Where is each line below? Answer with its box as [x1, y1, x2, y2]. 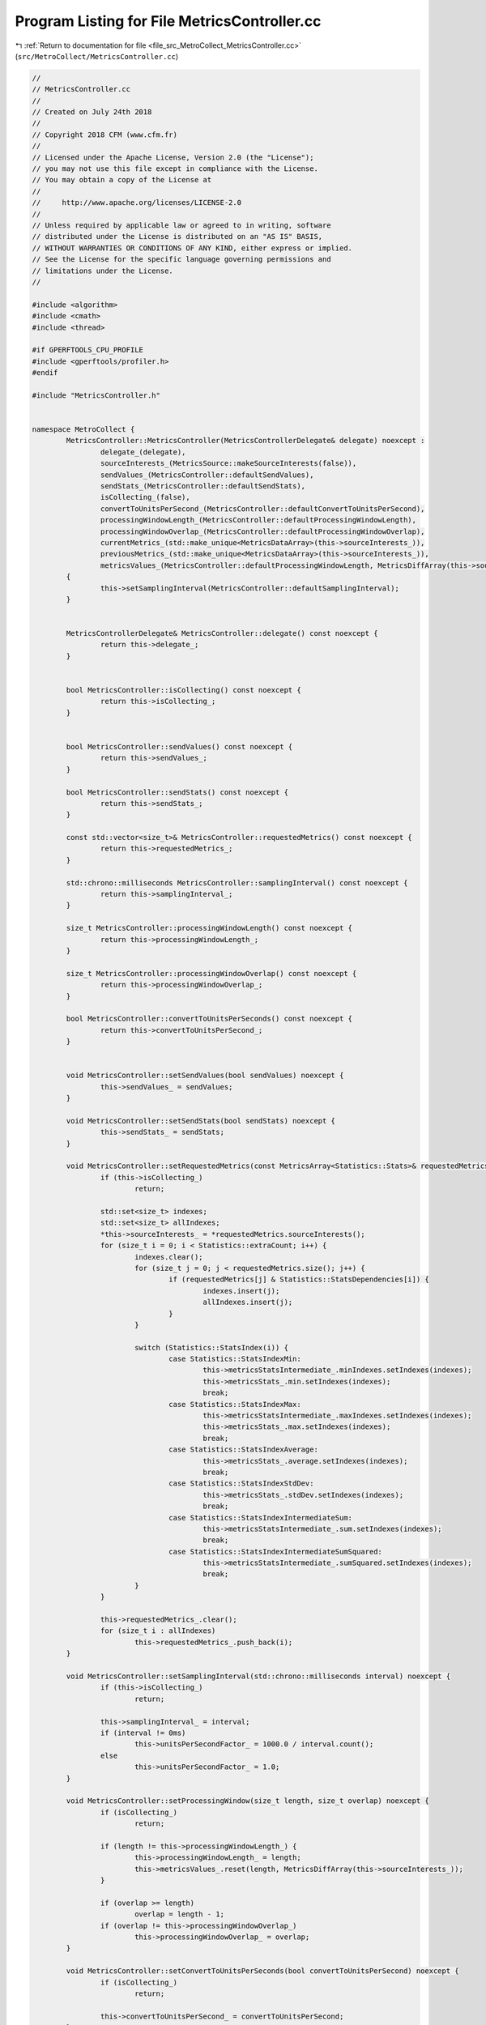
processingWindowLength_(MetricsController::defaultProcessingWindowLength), [100, 515, 417, 525]
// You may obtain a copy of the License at [32, 175, 212, 185]
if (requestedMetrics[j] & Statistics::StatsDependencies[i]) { [168, 1275, 429, 1284]
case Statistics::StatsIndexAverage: [168, 1445, 319, 1454]
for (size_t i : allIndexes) [100, 1626, 216, 1635]
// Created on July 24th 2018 [32, 108, 152, 117]
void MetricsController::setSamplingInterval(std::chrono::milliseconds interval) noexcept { [66, 1672, 451, 1681]
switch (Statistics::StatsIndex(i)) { [134, 1343, 289, 1352]
